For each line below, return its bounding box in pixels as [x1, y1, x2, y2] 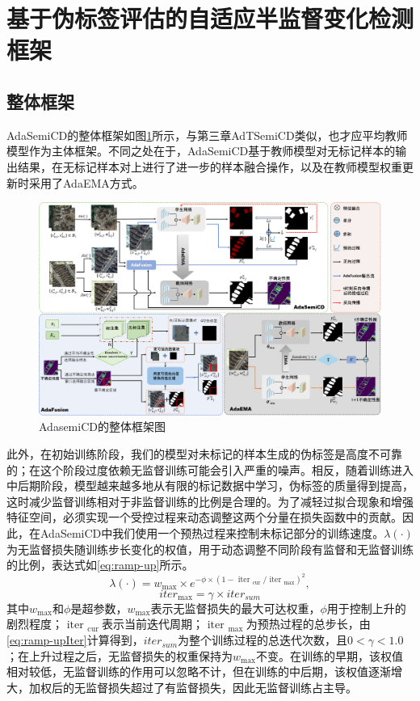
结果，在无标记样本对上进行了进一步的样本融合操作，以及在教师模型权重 [17, 158, 402, 175]
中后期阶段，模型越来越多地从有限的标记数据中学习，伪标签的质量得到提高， [6, 477, 414, 494]
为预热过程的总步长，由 [246, 615, 371, 632]
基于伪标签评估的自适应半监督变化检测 [6, 2, 414, 35]
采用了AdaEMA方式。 [28, 174, 144, 191]
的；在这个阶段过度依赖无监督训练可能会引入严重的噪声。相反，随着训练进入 [6, 461, 414, 478]
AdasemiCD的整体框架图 [39, 418, 166, 435]
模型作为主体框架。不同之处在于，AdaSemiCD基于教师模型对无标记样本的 [6, 142, 396, 159]
